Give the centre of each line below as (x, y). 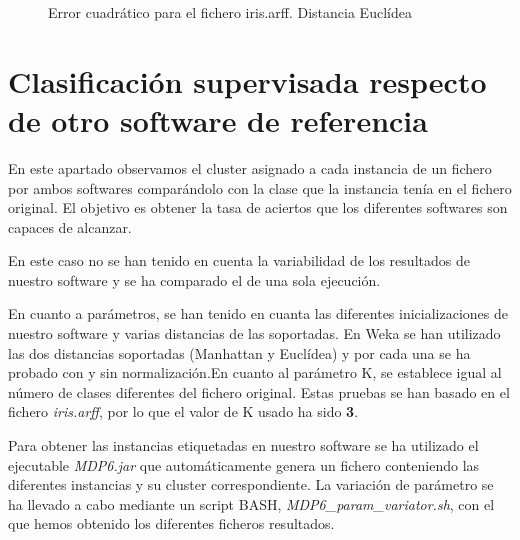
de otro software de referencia (218, 119)
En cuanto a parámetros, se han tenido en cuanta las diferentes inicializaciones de (258, 313)
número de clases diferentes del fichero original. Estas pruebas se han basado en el (259, 391)
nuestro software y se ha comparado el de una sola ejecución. (194, 279)
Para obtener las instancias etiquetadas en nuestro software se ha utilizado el (243, 445)
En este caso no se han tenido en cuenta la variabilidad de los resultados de (239, 260)
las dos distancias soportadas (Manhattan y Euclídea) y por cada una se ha (239, 352)
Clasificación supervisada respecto (247, 80)
